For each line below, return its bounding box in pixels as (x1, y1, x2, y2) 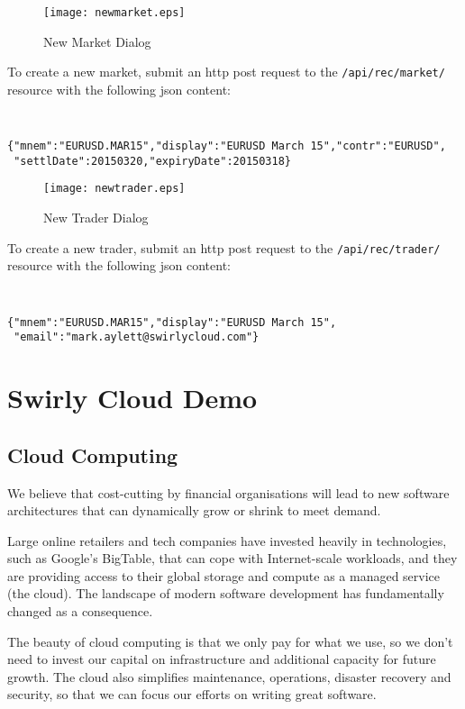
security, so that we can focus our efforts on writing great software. (7, 685, 377, 704)
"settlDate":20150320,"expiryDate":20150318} (14, 154, 291, 168)
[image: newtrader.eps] (43, 182, 186, 195)
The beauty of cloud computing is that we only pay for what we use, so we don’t (7, 632, 453, 650)
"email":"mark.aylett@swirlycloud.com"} (14, 331, 260, 344)
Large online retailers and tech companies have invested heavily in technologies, (7, 531, 447, 550)
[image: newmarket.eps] (43, 6, 186, 19)
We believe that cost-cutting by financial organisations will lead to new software (7, 483, 450, 502)
